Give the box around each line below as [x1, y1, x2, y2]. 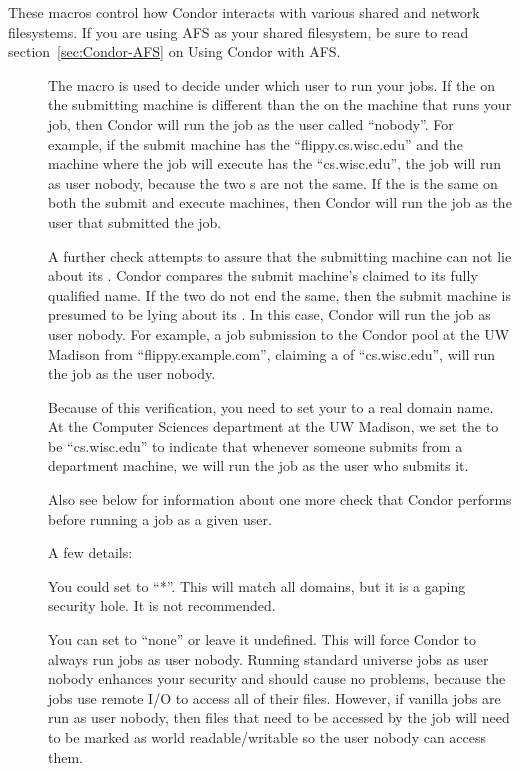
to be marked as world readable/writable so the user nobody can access [48, 727, 487, 747]
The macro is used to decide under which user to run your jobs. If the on [48, 74, 495, 95]
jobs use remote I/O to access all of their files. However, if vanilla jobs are [48, 687, 501, 708]
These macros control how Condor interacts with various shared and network [8, 2, 480, 22]
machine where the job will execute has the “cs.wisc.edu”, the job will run [48, 153, 501, 174]
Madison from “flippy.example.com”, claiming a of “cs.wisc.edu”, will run [48, 343, 496, 364]
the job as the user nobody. [48, 363, 216, 384]
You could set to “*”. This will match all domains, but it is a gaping [48, 575, 466, 596]
